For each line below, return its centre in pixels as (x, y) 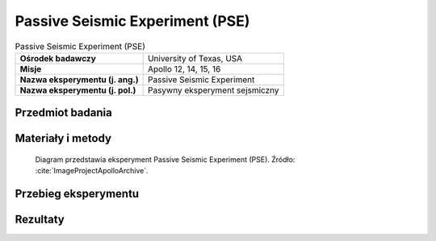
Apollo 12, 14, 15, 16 (184, 69)
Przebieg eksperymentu (77, 194)
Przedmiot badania (63, 113)
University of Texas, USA (195, 58)
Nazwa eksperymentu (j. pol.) (78, 90)
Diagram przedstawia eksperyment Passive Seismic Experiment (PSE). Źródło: (165, 159)
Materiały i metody (63, 138)
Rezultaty (40, 220)
